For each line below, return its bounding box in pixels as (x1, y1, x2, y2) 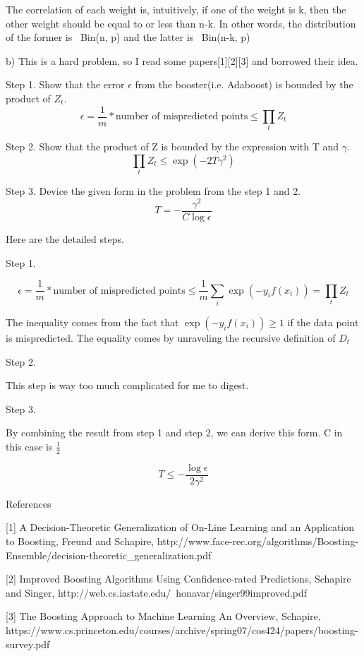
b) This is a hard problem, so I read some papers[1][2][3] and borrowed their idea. (6, 53, 358, 68)
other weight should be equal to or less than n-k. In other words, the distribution (6, 16, 356, 30)
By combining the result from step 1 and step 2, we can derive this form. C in (6, 425, 343, 440)
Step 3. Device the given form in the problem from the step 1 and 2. (6, 184, 301, 198)
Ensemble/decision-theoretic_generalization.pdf (6, 547, 212, 562)
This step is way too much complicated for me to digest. (6, 378, 249, 393)
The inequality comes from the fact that (6, 315, 179, 329)
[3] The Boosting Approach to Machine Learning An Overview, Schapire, (6, 609, 321, 624)
